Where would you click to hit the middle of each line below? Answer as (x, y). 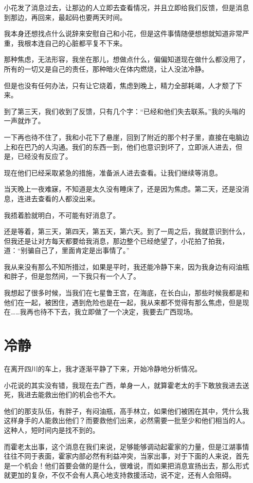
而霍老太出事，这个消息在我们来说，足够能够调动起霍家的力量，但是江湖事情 (126, 446)
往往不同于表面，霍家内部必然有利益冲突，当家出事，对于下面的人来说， (120, 456)
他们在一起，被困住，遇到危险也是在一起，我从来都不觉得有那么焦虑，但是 (123, 302)
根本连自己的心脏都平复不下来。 (75, 43)
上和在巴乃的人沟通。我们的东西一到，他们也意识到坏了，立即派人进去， (120, 146)
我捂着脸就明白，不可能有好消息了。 (62, 215)
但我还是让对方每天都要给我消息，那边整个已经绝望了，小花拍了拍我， (116, 241)
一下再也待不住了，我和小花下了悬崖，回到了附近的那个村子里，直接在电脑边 (126, 137)
